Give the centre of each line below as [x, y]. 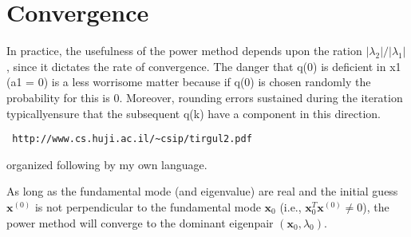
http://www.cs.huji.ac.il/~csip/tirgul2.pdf [132, 139]
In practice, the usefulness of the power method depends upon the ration [184, 51]
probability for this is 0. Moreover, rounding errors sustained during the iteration [205, 97]
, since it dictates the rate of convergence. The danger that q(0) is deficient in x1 [204, 66]
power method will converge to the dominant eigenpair [140, 222]
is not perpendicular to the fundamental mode [148, 206]
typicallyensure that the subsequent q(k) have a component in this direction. [194, 113]
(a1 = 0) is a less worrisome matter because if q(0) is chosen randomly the [189, 82]
